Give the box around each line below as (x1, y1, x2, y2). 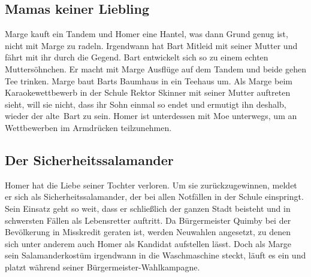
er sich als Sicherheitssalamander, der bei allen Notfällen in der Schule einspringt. (5, 190, 304, 203)
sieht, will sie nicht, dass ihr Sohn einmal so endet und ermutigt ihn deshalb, (5, 98, 286, 110)
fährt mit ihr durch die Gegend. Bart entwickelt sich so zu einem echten (5, 51, 268, 63)
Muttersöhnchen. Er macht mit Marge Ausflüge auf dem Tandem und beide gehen (5, 62, 306, 75)
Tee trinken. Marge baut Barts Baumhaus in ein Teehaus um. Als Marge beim (5, 74, 292, 87)
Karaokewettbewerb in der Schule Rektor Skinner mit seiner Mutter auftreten (5, 86, 291, 99)
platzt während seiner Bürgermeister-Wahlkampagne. (5, 260, 200, 273)
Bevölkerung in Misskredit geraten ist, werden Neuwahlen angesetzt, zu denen (5, 226, 291, 238)
